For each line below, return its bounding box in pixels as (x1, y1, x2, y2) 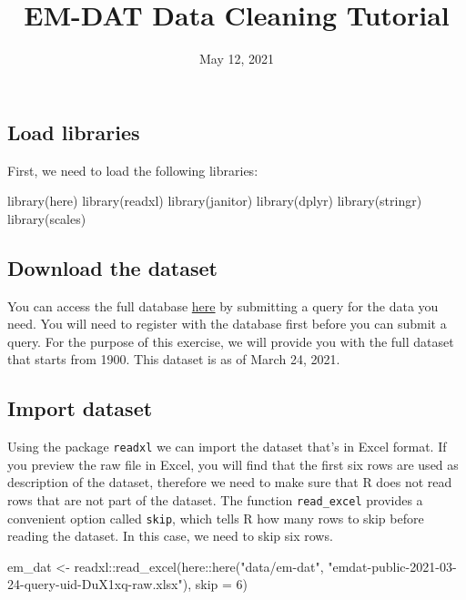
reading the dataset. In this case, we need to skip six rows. (7, 526, 333, 545)
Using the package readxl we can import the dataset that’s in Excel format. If (7, 437, 447, 456)
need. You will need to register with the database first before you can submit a (7, 314, 447, 333)
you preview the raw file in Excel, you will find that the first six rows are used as (7, 454, 459, 473)
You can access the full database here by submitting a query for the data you (7, 296, 439, 315)
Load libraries (7, 117, 140, 146)
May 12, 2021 (198, 49, 275, 68)
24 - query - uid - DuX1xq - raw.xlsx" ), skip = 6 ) (7, 575, 248, 594)
